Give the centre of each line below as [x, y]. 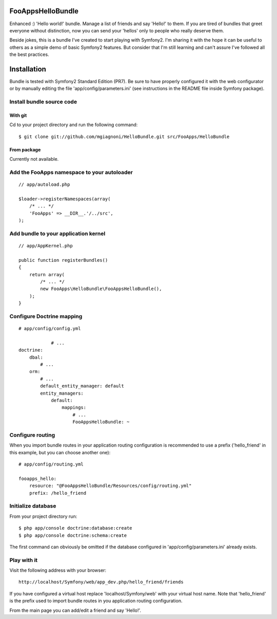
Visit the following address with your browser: [58, 570]
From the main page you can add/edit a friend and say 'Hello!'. [75, 610]
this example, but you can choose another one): [60, 452]
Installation [28, 69]
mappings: [74, 408]
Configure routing [32, 435]
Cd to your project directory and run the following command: [74, 125]
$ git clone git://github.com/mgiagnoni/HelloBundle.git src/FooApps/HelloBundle [124, 137]
